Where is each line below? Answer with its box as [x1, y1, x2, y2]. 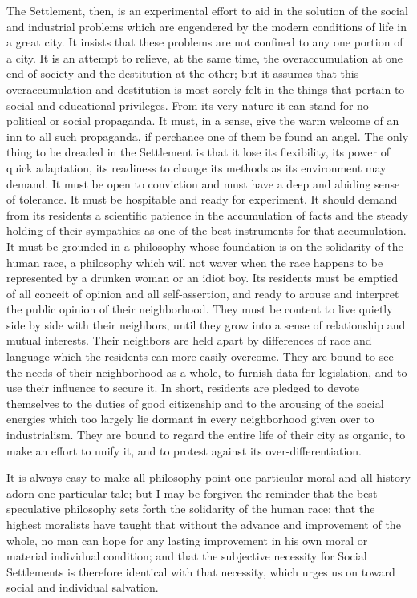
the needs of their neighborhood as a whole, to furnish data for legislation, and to [6, 363, 407, 380]
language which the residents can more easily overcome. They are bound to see [6, 348, 394, 365]
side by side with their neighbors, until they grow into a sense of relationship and [6, 316, 406, 333]
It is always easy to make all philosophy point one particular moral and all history [6, 469, 411, 486]
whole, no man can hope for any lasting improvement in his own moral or [6, 531, 368, 548]
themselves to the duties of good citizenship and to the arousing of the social [6, 394, 384, 411]
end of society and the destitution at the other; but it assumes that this [6, 65, 359, 82]
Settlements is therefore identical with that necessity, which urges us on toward [6, 563, 395, 580]
